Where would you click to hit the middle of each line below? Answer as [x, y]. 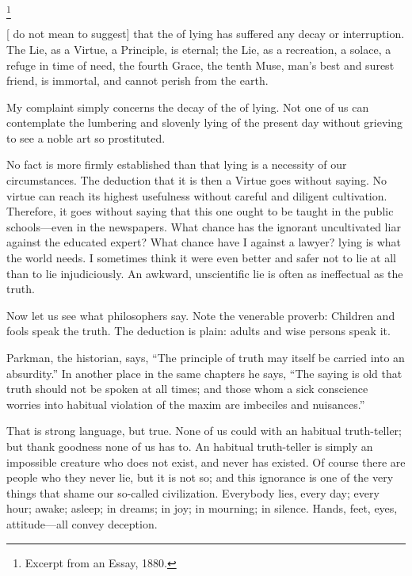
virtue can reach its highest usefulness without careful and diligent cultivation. [197, 195]
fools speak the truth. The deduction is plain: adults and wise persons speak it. [198, 331]
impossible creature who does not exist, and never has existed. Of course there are [206, 462]
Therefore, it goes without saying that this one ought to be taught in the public [200, 211]
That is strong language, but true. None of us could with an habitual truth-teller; [204, 431]
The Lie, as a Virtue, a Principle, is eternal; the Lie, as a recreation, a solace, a [199, 49]
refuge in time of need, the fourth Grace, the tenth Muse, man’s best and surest [200, 65]
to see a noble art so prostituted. [86, 137]
